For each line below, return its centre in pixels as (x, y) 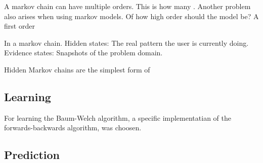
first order (19, 26)
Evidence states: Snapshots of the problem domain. (83, 53)
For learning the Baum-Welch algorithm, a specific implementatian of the (118, 117)
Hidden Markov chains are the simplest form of (77, 69)
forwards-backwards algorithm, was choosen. (73, 128)
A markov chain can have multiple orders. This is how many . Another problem (127, 6)
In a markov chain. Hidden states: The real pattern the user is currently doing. (126, 43)
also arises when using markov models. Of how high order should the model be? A (131, 16)
